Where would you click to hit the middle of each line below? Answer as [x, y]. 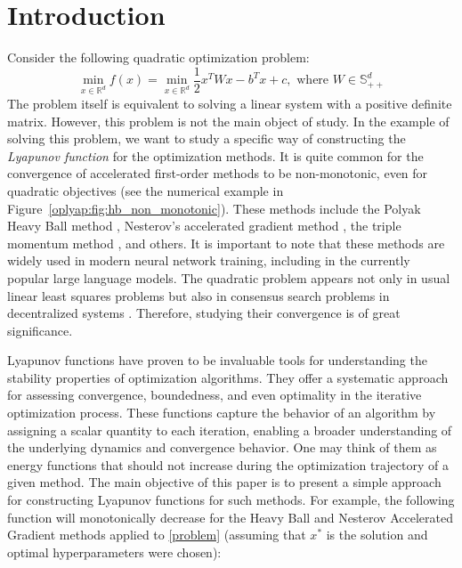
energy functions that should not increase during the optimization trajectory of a [228, 464]
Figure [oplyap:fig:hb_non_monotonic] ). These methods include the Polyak [214, 208]
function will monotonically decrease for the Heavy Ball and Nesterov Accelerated [230, 517]
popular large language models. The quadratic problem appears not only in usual [229, 277]
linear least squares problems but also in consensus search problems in [199, 295]
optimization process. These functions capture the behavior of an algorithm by [222, 413]
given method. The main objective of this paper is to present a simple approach [224, 482]
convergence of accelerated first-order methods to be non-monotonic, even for [218, 173]
